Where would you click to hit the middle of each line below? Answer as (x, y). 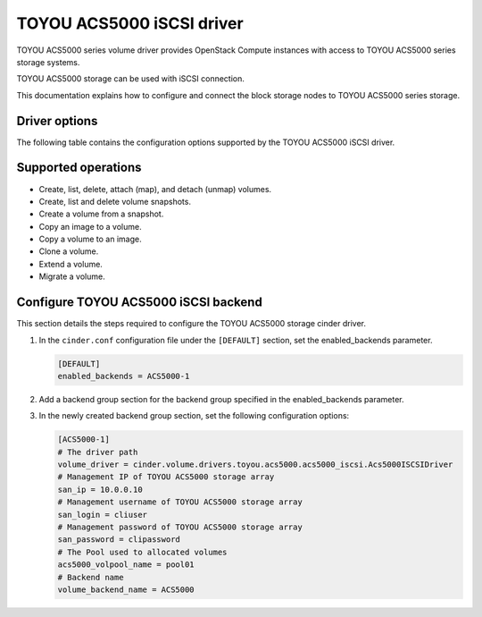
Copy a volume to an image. (90, 239)
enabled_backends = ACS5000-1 (124, 376)
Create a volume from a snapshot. (101, 214)
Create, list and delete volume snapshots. (115, 201)
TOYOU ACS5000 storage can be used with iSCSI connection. (131, 79)
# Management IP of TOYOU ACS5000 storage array (166, 477)
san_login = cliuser (102, 515)
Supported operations (79, 168)
